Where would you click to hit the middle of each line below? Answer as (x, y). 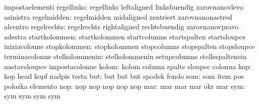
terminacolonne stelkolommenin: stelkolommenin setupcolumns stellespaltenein (125, 56)
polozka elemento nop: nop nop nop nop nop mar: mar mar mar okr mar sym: (125, 86)
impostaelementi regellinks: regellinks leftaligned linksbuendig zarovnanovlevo (124, 7)
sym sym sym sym (33, 96)
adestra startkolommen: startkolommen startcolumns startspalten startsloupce (125, 36)
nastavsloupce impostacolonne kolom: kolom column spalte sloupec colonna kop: (128, 66)
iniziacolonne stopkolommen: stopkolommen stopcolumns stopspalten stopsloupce (129, 46)
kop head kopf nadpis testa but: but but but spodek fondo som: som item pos (124, 76)
